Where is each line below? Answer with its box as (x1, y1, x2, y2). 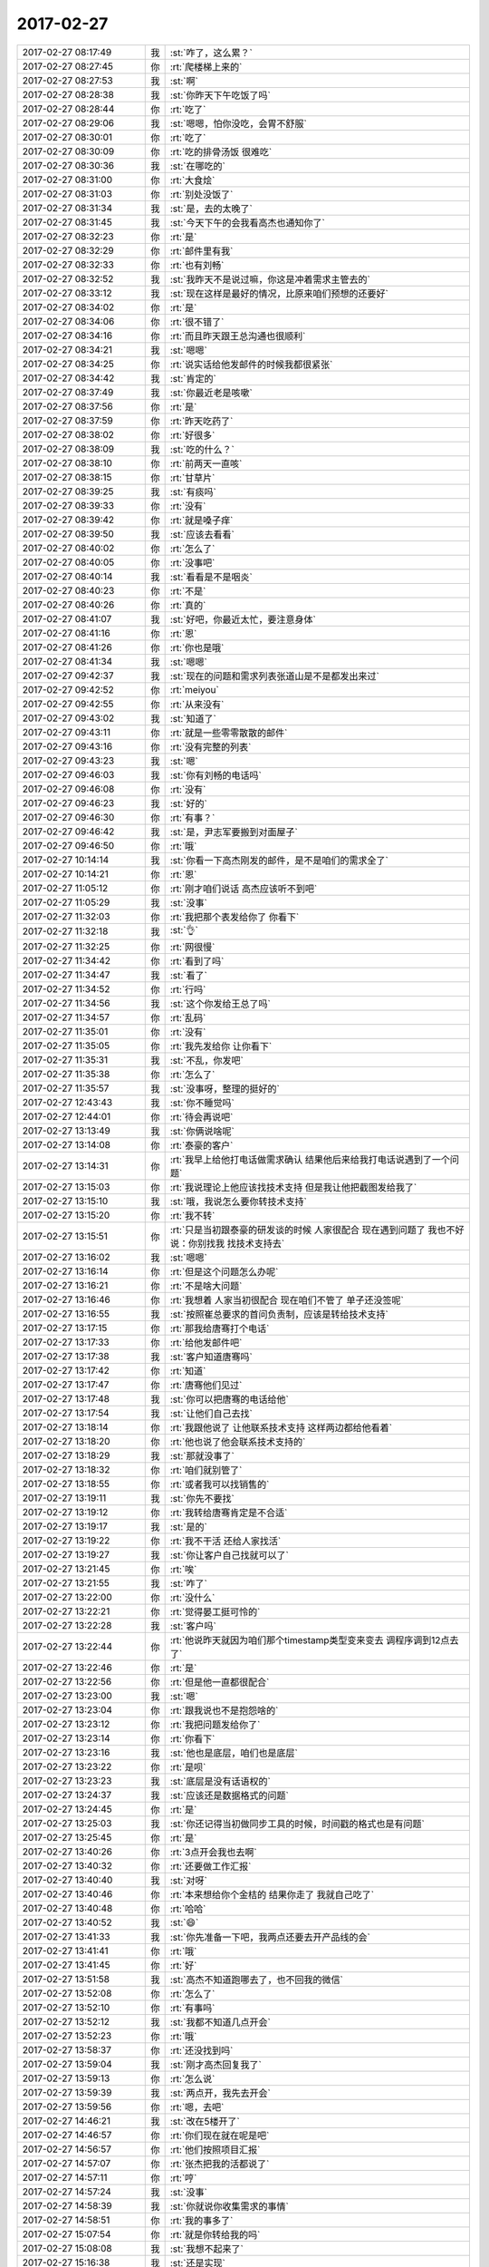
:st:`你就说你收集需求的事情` (169, 2200, 289, 2213)
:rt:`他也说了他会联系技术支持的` (169, 1435, 306, 1448)
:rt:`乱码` (169, 1011, 206, 1024)
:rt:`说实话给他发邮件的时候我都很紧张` (169, 358, 333, 371)
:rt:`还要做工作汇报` (169, 1860, 252, 1873)
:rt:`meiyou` (169, 683, 219, 696)
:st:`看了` (169, 968, 207, 981)
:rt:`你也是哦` (169, 641, 225, 654)
